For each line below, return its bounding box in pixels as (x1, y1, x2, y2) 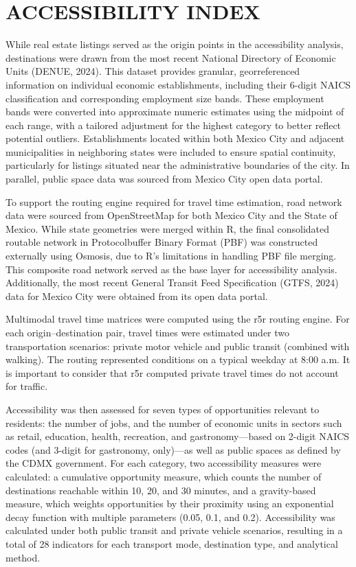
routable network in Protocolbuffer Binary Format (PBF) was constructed (5, 235, 318, 249)
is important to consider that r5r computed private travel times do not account (5, 365, 339, 380)
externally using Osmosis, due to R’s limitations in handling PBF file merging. (5, 248, 337, 263)
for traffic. (5, 379, 48, 393)
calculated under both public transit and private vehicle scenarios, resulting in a (5, 523, 343, 537)
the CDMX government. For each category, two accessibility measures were (5, 456, 322, 470)
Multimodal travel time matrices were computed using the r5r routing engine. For (5, 312, 350, 326)
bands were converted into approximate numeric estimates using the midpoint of (5, 104, 344, 119)
